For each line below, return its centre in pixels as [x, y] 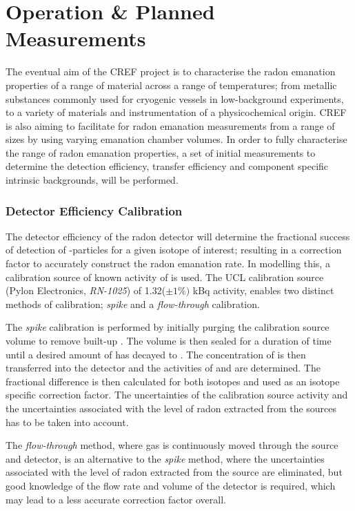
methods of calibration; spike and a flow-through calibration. [133, 303]
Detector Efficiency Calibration [94, 210]
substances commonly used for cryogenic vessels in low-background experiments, [175, 98]
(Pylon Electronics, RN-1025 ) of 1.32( [86, 290]
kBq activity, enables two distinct [263, 290]
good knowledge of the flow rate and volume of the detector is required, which [171, 485]
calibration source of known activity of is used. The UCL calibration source [165, 277]
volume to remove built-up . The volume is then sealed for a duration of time [169, 341]
